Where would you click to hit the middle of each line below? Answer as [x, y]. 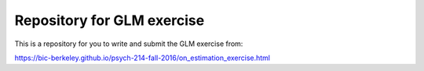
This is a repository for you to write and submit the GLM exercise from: [129, 44]
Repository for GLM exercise [110, 20]
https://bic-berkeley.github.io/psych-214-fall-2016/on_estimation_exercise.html [143, 58]
